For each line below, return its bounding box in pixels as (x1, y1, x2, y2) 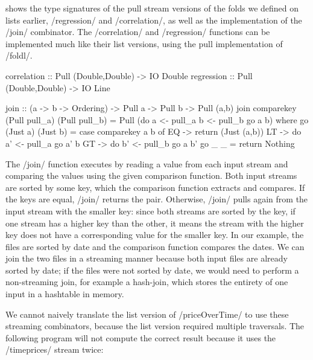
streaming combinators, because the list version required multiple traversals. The (5, 320, 305, 332)
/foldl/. (5, 49, 33, 62)
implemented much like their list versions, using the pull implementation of (5, 37, 283, 50)
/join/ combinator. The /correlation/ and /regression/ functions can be (5, 25, 270, 38)
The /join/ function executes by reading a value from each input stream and (5, 157, 288, 170)
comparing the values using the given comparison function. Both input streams (5, 169, 297, 182)
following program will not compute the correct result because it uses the (5, 331, 276, 344)
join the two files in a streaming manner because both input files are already (5, 252, 288, 265)
